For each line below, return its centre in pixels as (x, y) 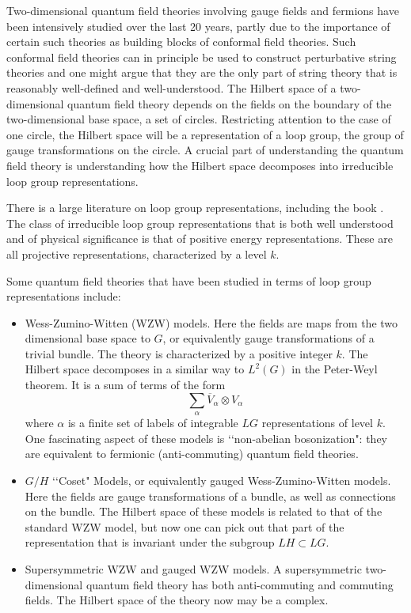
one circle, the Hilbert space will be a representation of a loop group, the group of (205, 134)
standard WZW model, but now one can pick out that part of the (185, 526)
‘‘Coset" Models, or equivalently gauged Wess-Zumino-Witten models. (222, 481)
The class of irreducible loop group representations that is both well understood (200, 223)
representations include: (64, 296)
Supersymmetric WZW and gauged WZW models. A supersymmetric (193, 569)
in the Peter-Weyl (335, 369)
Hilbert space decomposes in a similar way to (135, 369)
